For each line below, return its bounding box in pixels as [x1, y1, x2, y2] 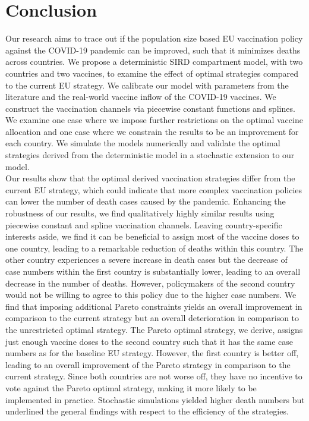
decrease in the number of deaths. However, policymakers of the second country [5, 277, 295, 289]
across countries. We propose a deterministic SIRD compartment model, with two [5, 55, 303, 68]
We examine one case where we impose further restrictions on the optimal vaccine [5, 114, 303, 126]
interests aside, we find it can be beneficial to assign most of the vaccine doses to [5, 230, 299, 243]
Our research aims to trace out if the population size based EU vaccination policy [5, 32, 303, 45]
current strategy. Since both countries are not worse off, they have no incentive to [5, 370, 302, 382]
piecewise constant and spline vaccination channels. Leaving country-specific [5, 218, 282, 231]
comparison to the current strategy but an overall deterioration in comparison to [5, 312, 299, 324]
